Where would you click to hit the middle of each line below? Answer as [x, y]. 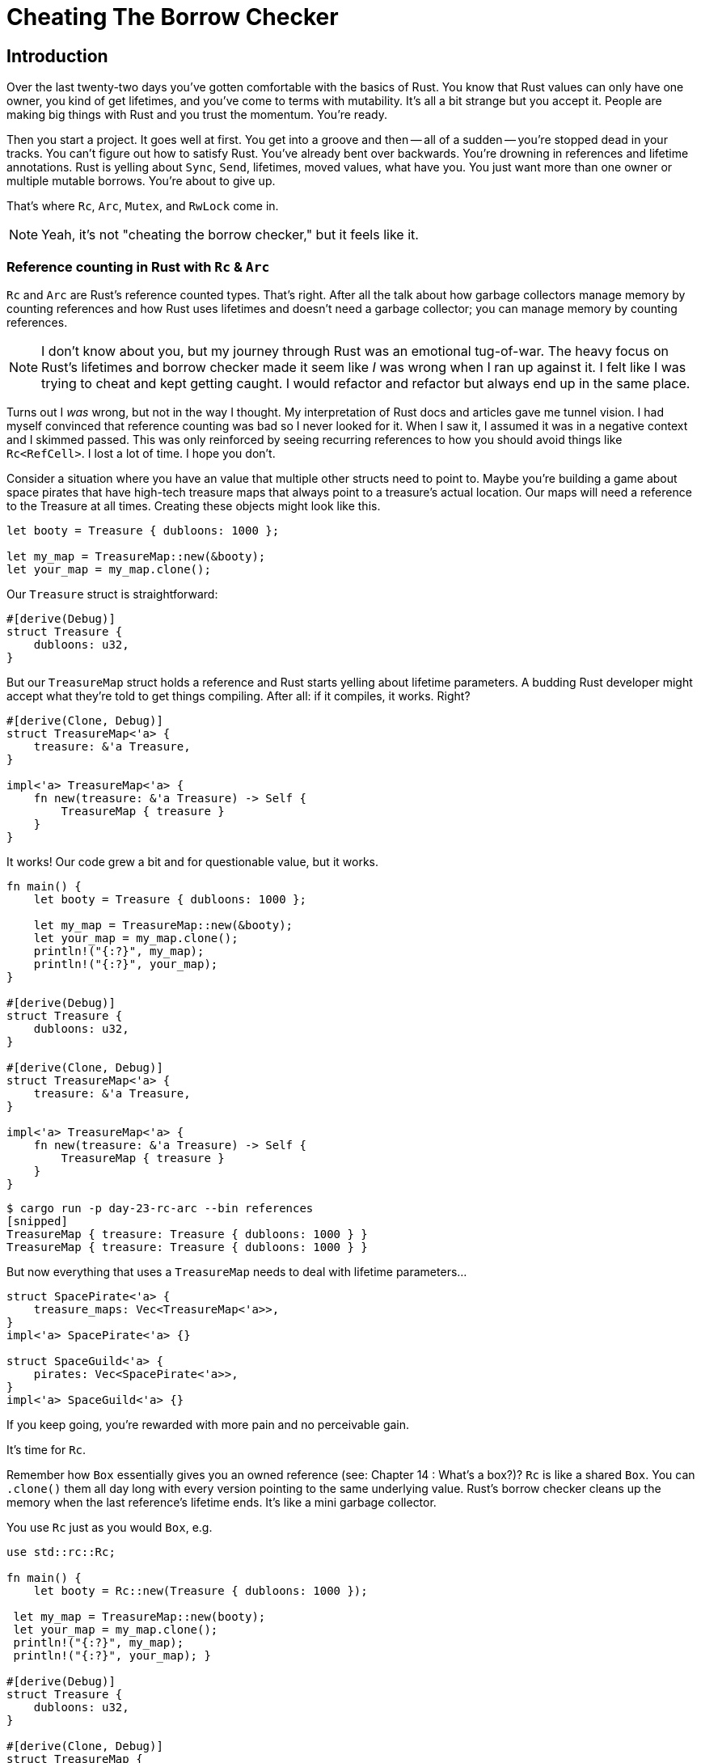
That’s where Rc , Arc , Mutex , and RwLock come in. [143, 206]
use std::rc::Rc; [61, 1552]
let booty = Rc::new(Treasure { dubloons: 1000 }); [201, 1590]
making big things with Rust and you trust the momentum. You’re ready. [197, 115]
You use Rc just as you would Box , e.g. [110, 1527]
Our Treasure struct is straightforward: [112, 594]
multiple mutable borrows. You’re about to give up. [141, 181]
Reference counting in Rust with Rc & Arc [138, 266]
